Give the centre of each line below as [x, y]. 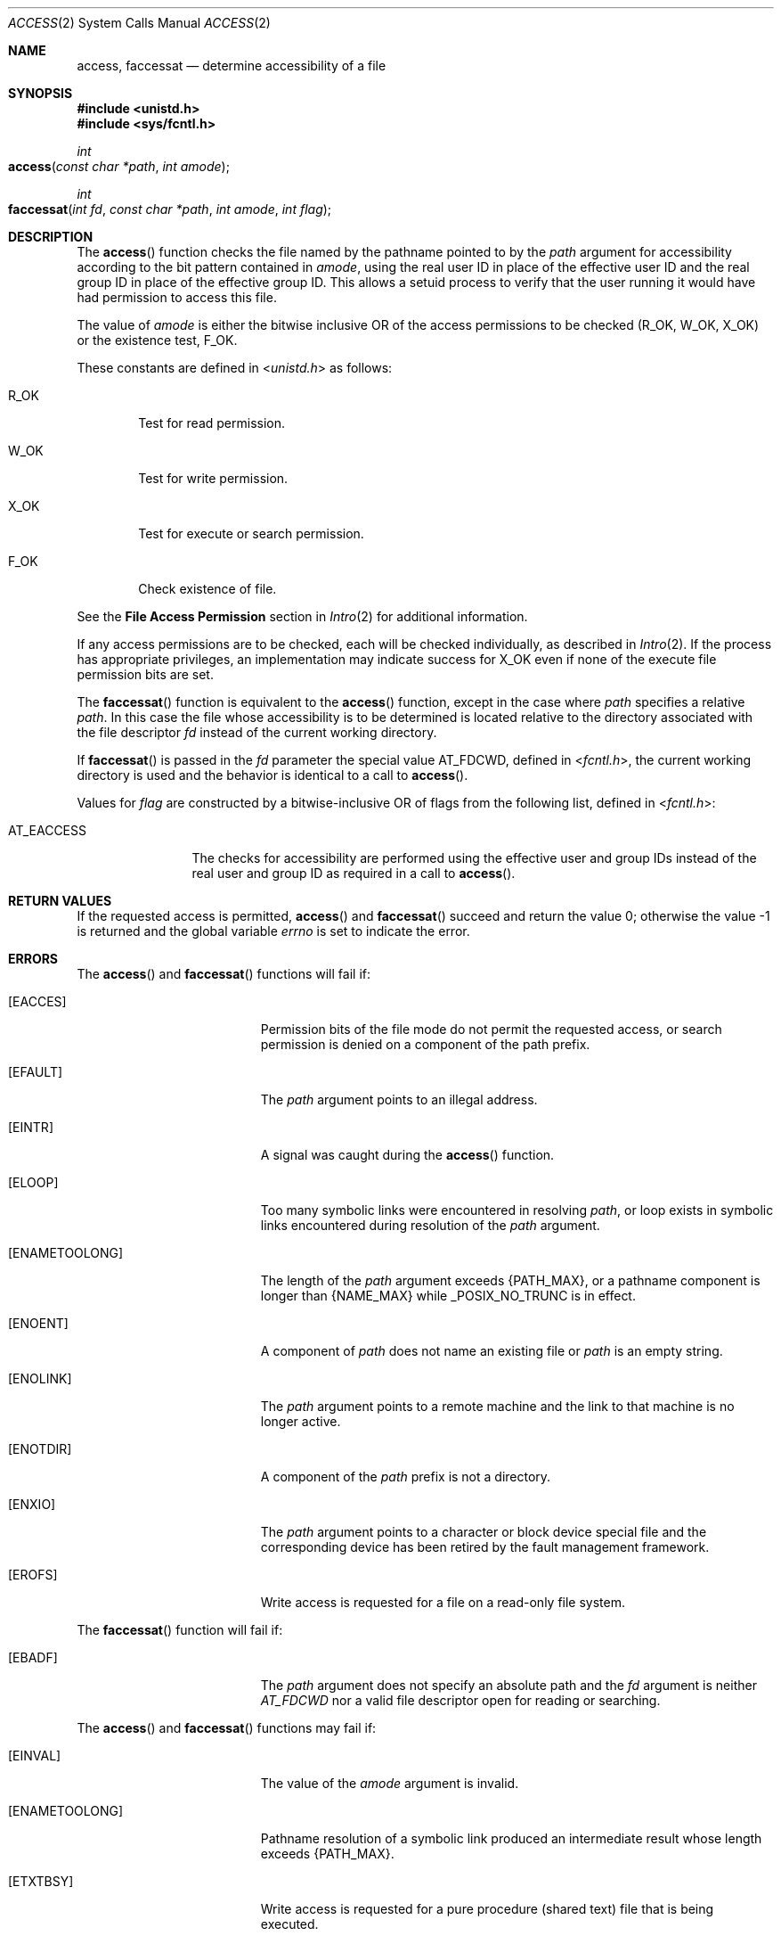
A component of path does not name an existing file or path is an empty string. [492, 1351]
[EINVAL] [35, 1756]
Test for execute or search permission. [251, 533]
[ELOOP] [33, 1182]
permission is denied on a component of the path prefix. [425, 1044]
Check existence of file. [207, 589]
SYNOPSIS [41, 93]
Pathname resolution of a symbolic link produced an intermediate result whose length [511, 1838]
